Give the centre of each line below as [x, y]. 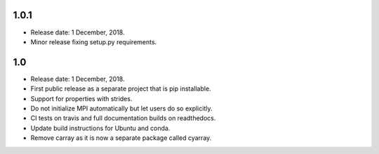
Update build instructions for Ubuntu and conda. [100, 128]
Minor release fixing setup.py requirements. [94, 41]
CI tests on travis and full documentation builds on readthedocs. [123, 118]
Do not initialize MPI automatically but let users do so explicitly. [121, 108]
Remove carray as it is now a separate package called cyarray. [121, 138]
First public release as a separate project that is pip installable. [121, 89]
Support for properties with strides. [81, 98]
